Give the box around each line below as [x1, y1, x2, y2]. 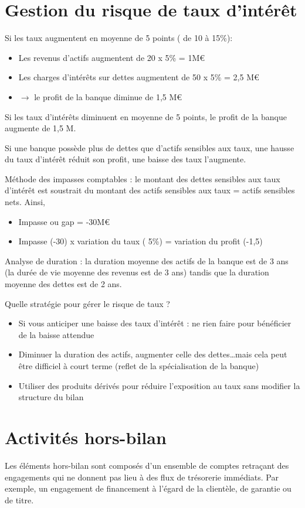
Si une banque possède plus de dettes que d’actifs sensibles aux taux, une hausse [5, 141, 294, 154]
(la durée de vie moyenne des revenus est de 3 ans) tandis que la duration [5, 266, 269, 278]
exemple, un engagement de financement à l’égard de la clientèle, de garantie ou [5, 482, 292, 495]
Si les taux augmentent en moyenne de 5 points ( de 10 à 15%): [5, 32, 233, 44]
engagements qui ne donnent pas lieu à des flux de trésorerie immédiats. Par [5, 471, 279, 483]
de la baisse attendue [18, 328, 94, 340]
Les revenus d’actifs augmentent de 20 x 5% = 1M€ [18, 51, 205, 63]
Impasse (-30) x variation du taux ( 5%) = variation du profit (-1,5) [18, 235, 263, 247]
